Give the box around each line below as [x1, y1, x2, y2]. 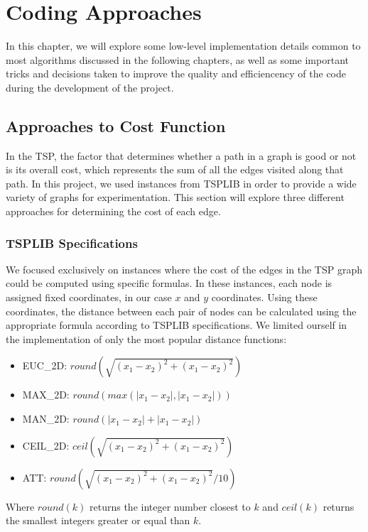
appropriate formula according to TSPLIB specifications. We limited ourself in [6, 317, 347, 332]
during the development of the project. [6, 80, 174, 94]
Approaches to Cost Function [6, 114, 226, 136]
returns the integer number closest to [90, 499, 251, 514]
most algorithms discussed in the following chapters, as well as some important [6, 52, 349, 67]
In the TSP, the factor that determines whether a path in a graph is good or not [6, 148, 357, 163]
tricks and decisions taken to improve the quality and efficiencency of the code [6, 66, 346, 81]
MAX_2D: [22, 387, 70, 402]
